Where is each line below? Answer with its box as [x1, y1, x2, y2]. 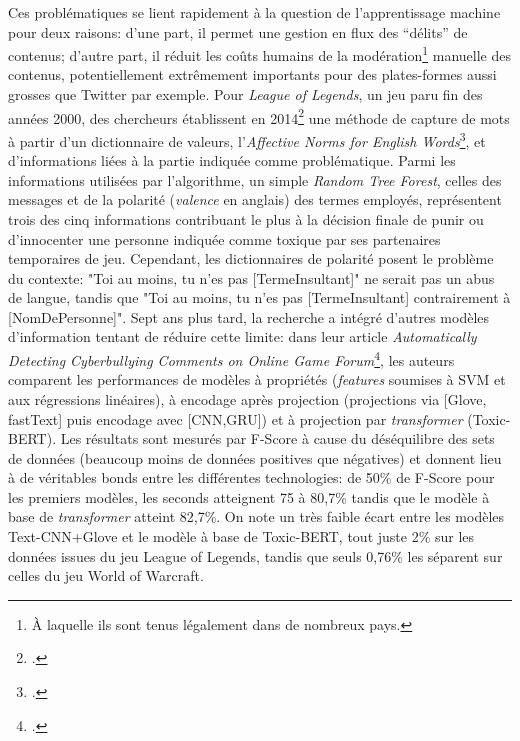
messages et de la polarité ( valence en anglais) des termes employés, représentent [8, 189, 502, 210]
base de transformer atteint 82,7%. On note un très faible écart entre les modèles [8, 506, 505, 527]
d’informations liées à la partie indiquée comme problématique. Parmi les [8, 150, 456, 171]
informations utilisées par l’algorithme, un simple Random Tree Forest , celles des [8, 169, 502, 190]
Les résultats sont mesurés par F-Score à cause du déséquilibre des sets [60, 428, 495, 449]
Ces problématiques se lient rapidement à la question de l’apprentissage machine [8, 2, 501, 22]
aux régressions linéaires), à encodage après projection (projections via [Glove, [8, 388, 487, 409]
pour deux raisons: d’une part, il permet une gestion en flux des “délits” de [8, 21, 468, 42]
